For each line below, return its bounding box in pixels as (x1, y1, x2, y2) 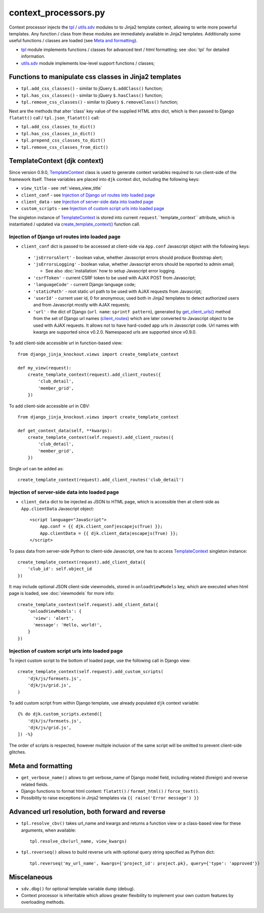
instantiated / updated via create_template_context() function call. (9, 221, 140, 227)
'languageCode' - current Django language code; (33, 282, 136, 288)
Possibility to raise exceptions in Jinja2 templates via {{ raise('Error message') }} (21, 795, 199, 801)
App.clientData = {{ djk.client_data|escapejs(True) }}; (39, 530, 178, 536)
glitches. (9, 749, 26, 755)
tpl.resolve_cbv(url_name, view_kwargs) (30, 839, 127, 844)
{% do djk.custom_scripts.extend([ (17, 711, 102, 717)
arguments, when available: (21, 827, 76, 833)
